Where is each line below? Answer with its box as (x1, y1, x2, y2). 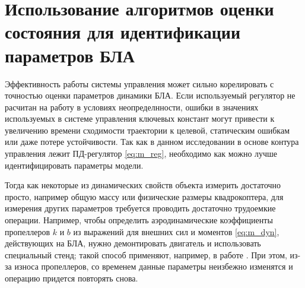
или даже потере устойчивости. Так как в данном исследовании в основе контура (5, 135, 299, 148)
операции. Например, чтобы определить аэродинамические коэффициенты (5, 214, 273, 226)
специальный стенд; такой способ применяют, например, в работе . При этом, (5, 248, 287, 261)
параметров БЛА (5, 43, 135, 67)
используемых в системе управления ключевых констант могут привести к (5, 112, 275, 125)
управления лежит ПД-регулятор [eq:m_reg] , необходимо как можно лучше (5, 147, 278, 160)
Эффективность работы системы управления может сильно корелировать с (5, 77, 274, 90)
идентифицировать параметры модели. (5, 159, 144, 171)
